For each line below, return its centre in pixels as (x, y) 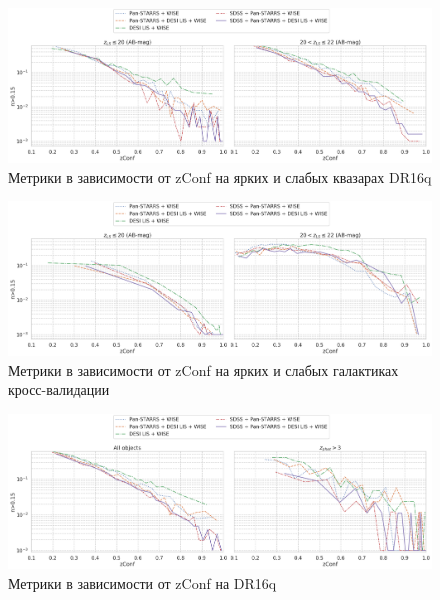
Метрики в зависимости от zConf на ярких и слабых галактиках (203, 369)
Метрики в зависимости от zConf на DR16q (142, 582)
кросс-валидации (59, 389)
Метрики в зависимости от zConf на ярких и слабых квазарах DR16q (220, 176)
